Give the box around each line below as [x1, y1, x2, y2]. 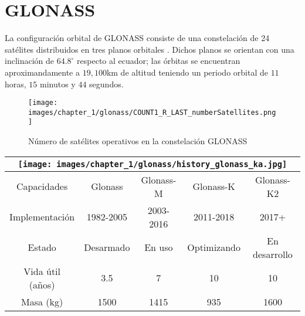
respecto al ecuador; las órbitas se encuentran [77, 55, 240, 67]
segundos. [89, 77, 124, 90]
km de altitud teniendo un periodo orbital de [106, 66, 268, 78]
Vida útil [23, 264, 61, 278]
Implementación [9, 210, 75, 224]
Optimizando [187, 240, 240, 254]
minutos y [40, 77, 76, 90]
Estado [28, 240, 56, 254]
